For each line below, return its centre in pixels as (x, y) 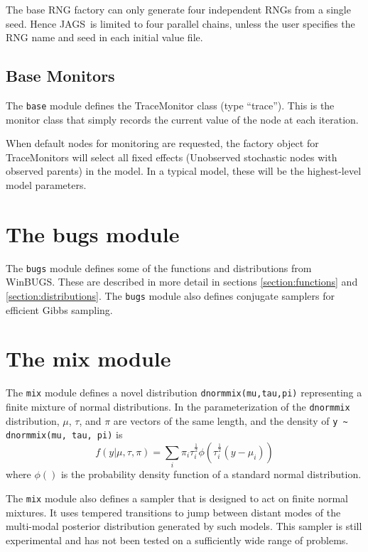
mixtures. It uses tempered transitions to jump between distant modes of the (173, 512)
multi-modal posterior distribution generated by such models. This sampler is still (184, 526)
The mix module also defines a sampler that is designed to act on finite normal (177, 498)
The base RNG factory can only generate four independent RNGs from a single (178, 9)
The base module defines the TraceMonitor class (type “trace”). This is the (170, 105)
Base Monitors (60, 76)
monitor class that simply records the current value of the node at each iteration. (182, 119)
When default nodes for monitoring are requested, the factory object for (162, 143)
